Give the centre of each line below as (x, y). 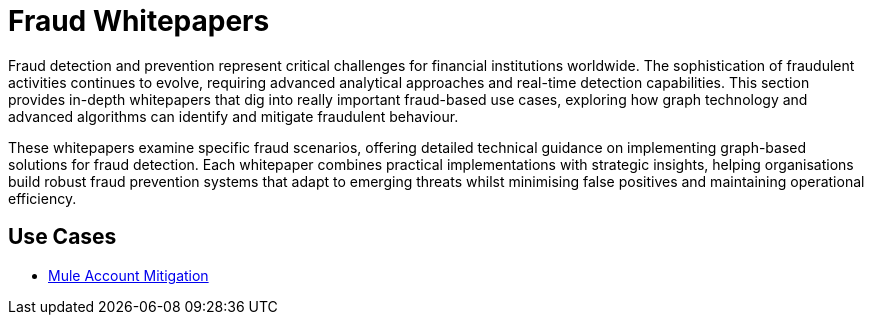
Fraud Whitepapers (139, 21)
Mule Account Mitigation (128, 275)
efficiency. (42, 198)
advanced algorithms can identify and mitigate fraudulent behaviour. (233, 116)
